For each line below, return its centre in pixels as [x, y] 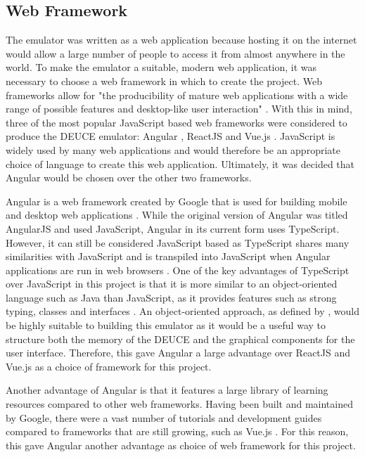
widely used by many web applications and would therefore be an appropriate [173, 149]
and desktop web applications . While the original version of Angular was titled [177, 215]
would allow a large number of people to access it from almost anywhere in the [175, 53]
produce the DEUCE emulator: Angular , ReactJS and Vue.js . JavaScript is [171, 136]
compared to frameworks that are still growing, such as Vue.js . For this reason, [177, 431]
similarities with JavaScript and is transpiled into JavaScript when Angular [168, 256]
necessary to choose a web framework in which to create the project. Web [164, 81]
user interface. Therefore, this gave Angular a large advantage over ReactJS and [178, 353]
